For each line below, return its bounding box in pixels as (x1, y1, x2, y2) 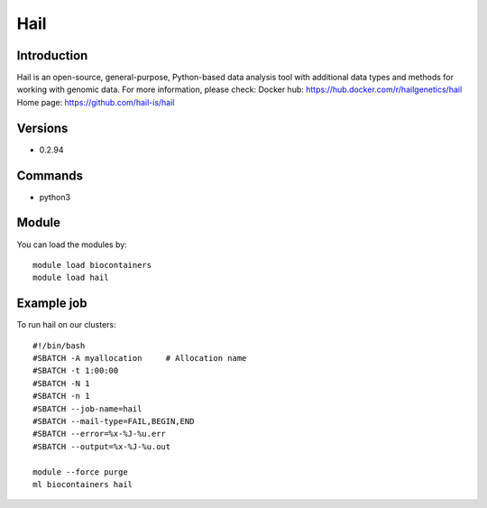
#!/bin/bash (32, 340, 86, 351)
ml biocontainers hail (32, 479, 133, 489)
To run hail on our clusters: (16, 319, 116, 330)
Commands (16, 168, 84, 183)
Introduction (16, 48, 88, 63)
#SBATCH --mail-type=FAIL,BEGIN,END (32, 416, 195, 426)
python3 (39, 191, 71, 202)
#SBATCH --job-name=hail (32, 403, 142, 414)
